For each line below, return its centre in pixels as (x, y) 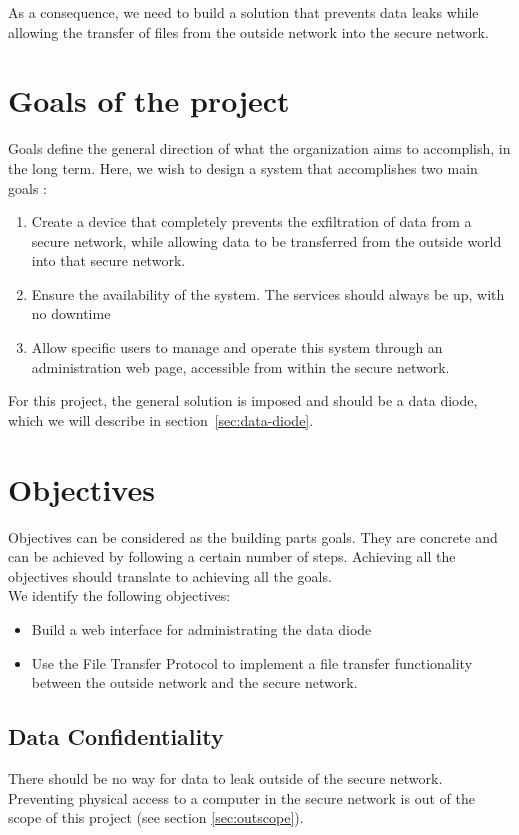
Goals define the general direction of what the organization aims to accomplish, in (259, 148)
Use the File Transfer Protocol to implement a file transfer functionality (252, 662)
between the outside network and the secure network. (194, 682)
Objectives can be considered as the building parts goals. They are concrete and (253, 536)
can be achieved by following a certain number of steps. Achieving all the (232, 556)
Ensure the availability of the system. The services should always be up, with (268, 293)
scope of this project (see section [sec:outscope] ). (156, 817)
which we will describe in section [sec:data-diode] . (161, 419)
